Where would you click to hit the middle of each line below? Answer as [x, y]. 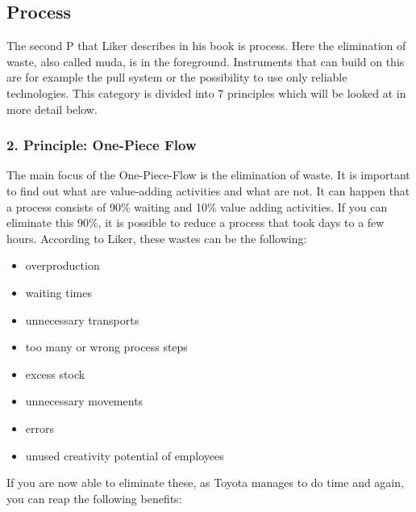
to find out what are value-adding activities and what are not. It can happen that [208, 190]
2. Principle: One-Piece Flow [102, 145]
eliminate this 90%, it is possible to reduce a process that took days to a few [196, 222]
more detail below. [52, 109]
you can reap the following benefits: [94, 498]
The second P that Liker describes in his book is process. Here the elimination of [206, 46]
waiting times [58, 292]
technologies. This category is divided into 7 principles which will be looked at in [206, 92]
